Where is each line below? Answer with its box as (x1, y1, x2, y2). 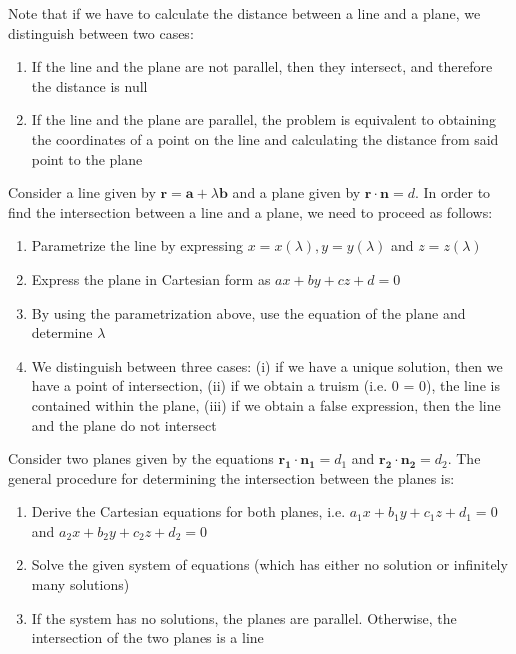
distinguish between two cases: (8, 22, 194, 43)
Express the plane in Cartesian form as (31, 268, 271, 289)
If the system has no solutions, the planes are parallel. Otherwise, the (31, 607, 457, 628)
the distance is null (31, 75, 148, 96)
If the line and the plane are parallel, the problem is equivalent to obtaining (31, 109, 496, 130)
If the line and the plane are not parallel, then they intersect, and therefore (31, 56, 493, 77)
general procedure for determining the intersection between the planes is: (8, 467, 455, 488)
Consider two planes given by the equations (8, 448, 274, 469)
